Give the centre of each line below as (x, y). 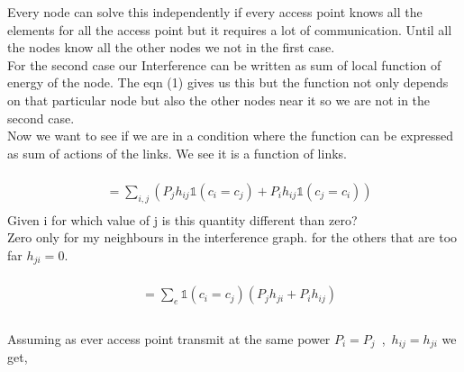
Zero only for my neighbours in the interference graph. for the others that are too (232, 237)
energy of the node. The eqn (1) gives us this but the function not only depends (228, 82)
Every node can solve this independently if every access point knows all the (215, 12)
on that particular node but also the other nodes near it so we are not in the (219, 100)
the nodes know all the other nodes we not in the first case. (171, 47)
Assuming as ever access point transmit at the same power (169, 338)
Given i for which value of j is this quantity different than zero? (182, 219)
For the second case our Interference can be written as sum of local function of (224, 64)
